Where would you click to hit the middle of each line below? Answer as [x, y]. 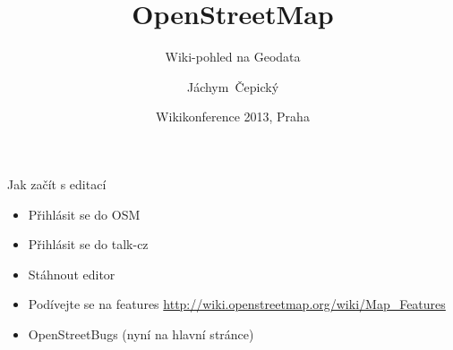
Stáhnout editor [72, 274]
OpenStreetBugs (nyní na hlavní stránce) [141, 333]
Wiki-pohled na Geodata [233, 57]
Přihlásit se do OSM [84, 214]
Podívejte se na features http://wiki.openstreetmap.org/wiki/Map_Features [237, 304]
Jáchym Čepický [233, 86]
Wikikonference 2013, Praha [233, 117]
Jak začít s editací [57, 183]
